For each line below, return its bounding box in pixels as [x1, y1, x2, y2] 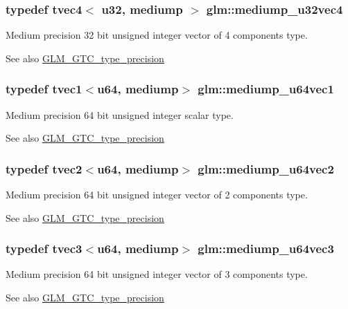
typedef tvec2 [6, 160, 82, 177]
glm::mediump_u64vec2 [198, 160, 334, 177]
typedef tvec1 [6, 80, 82, 97]
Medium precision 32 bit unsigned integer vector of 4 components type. [6, 28, 308, 42]
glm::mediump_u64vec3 [198, 240, 334, 257]
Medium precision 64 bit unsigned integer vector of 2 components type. [6, 187, 308, 202]
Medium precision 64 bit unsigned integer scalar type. [6, 107, 234, 122]
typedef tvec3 [6, 240, 82, 257]
